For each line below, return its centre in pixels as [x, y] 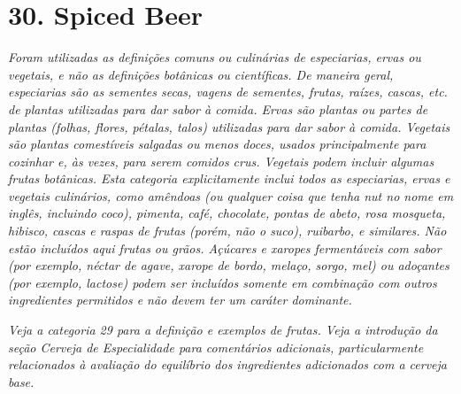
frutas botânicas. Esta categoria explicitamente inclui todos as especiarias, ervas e [229, 178]
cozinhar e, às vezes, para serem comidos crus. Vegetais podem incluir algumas [221, 161]
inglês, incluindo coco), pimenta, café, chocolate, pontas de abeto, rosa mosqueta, [227, 213]
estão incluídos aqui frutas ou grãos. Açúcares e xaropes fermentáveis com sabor [225, 247]
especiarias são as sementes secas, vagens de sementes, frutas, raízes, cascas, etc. [228, 92]
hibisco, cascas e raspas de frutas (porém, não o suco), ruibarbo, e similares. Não [227, 231]
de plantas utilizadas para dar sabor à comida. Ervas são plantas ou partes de [218, 108]
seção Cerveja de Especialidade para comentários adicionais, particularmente [216, 347]
